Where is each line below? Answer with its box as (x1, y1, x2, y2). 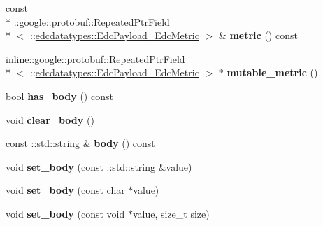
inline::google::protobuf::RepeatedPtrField (6, 51, 185, 66)
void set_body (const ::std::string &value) (6, 159, 192, 174)
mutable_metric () (227, 65, 318, 80)
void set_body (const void (6, 206, 125, 220)
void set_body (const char (6, 183, 125, 197)
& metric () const (218, 28, 298, 43)
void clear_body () (6, 112, 94, 127)
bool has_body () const (6, 88, 113, 103)
